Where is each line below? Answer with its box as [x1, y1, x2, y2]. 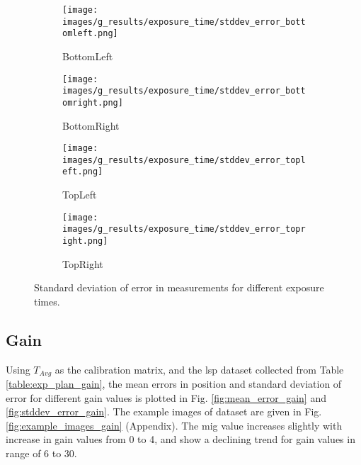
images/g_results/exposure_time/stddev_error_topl [62, 155, 306, 165]
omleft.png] [62, 28, 118, 39]
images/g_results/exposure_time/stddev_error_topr [62, 224, 306, 235]
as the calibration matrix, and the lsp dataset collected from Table [55, 362, 344, 376]
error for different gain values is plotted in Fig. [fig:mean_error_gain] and [6, 390, 326, 405]
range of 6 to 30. [6, 446, 77, 461]
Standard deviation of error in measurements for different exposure [34, 280, 324, 295]
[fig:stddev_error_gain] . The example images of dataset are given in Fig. [6, 404, 322, 419]
